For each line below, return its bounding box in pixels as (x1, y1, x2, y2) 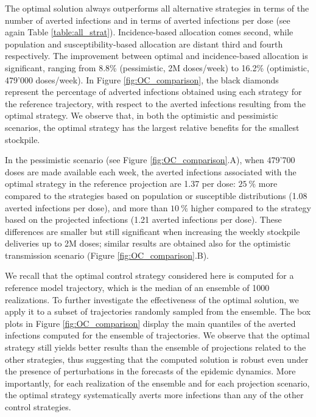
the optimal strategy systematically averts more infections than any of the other (5, 388, 304, 401)
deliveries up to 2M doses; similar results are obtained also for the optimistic (5, 237, 291, 250)
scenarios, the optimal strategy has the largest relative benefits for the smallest (5, 121, 300, 133)
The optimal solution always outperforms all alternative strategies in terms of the (5, 2, 309, 14)
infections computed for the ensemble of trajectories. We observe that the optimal (5, 329, 310, 342)
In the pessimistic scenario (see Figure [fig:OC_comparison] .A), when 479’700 (5, 153, 295, 166)
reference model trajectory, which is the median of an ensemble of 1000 (5, 281, 270, 294)
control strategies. (5, 401, 71, 413)
